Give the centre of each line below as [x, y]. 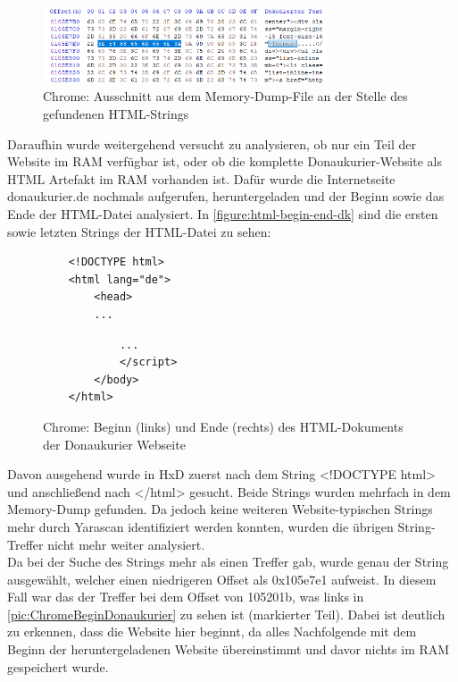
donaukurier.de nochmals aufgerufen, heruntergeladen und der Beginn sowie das [226, 196]
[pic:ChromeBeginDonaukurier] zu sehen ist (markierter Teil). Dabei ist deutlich [226, 614]
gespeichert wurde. [58, 666]
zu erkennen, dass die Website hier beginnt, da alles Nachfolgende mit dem [212, 631]
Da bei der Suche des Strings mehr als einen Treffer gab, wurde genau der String [228, 562]
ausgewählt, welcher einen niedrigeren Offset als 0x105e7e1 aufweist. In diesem [222, 579]
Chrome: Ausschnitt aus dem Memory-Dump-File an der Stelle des [225, 96]
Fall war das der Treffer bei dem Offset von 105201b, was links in [186, 597]
